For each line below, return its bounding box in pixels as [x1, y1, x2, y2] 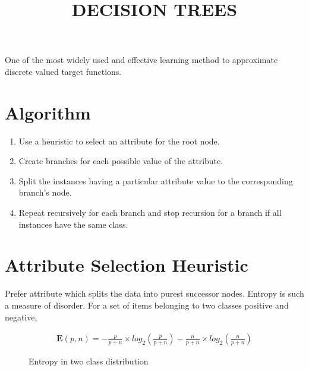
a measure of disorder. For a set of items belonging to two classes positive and [5, 298, 289, 311]
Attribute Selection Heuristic [5, 253, 248, 277]
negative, [5, 310, 37, 323]
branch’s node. [18, 186, 72, 199]
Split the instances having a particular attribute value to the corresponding [18, 174, 293, 187]
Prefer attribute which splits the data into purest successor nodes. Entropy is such [5, 287, 304, 300]
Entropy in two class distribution [29, 355, 149, 367]
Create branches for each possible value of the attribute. [18, 155, 223, 167]
